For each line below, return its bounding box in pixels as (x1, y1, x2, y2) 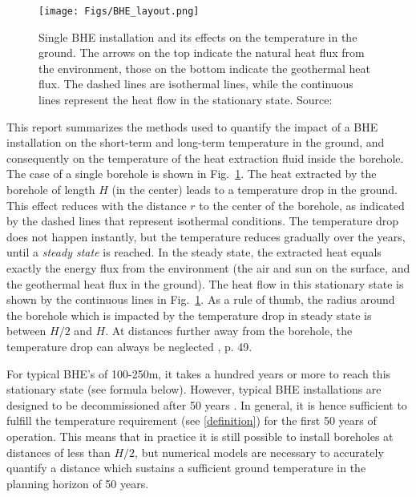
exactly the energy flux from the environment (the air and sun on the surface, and (6, 259, 410, 276)
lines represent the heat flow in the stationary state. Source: (38, 91, 333, 108)
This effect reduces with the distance (6, 196, 187, 213)
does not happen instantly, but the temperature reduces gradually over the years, (6, 228, 406, 244)
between (6, 322, 46, 339)
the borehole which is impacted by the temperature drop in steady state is (6, 306, 372, 323)
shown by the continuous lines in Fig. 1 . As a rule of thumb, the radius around (6, 291, 395, 308)
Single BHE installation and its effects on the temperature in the (38, 28, 357, 45)
